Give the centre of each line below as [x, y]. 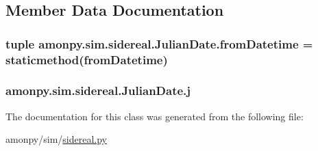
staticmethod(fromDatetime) [87, 59]
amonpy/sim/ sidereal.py [56, 139]
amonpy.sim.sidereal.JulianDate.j [98, 91]
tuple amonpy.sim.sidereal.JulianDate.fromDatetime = [159, 43]
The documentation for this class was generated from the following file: [155, 116]
